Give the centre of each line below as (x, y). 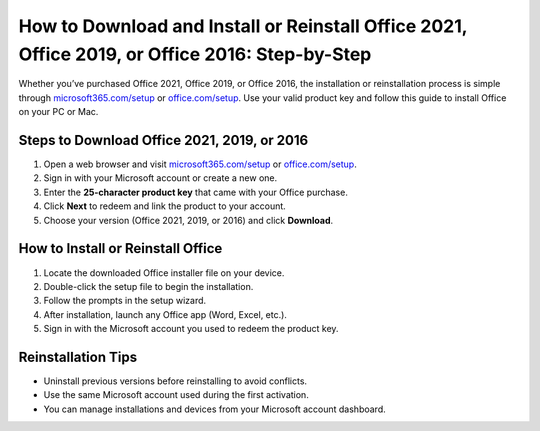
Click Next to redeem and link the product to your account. (165, 206)
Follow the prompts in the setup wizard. (125, 301)
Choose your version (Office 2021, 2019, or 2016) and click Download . (188, 220)
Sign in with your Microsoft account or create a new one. (160, 178)
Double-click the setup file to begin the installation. (148, 286)
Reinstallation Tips (78, 356)
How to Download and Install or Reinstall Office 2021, (243, 26)
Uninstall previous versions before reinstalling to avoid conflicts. (175, 381)
